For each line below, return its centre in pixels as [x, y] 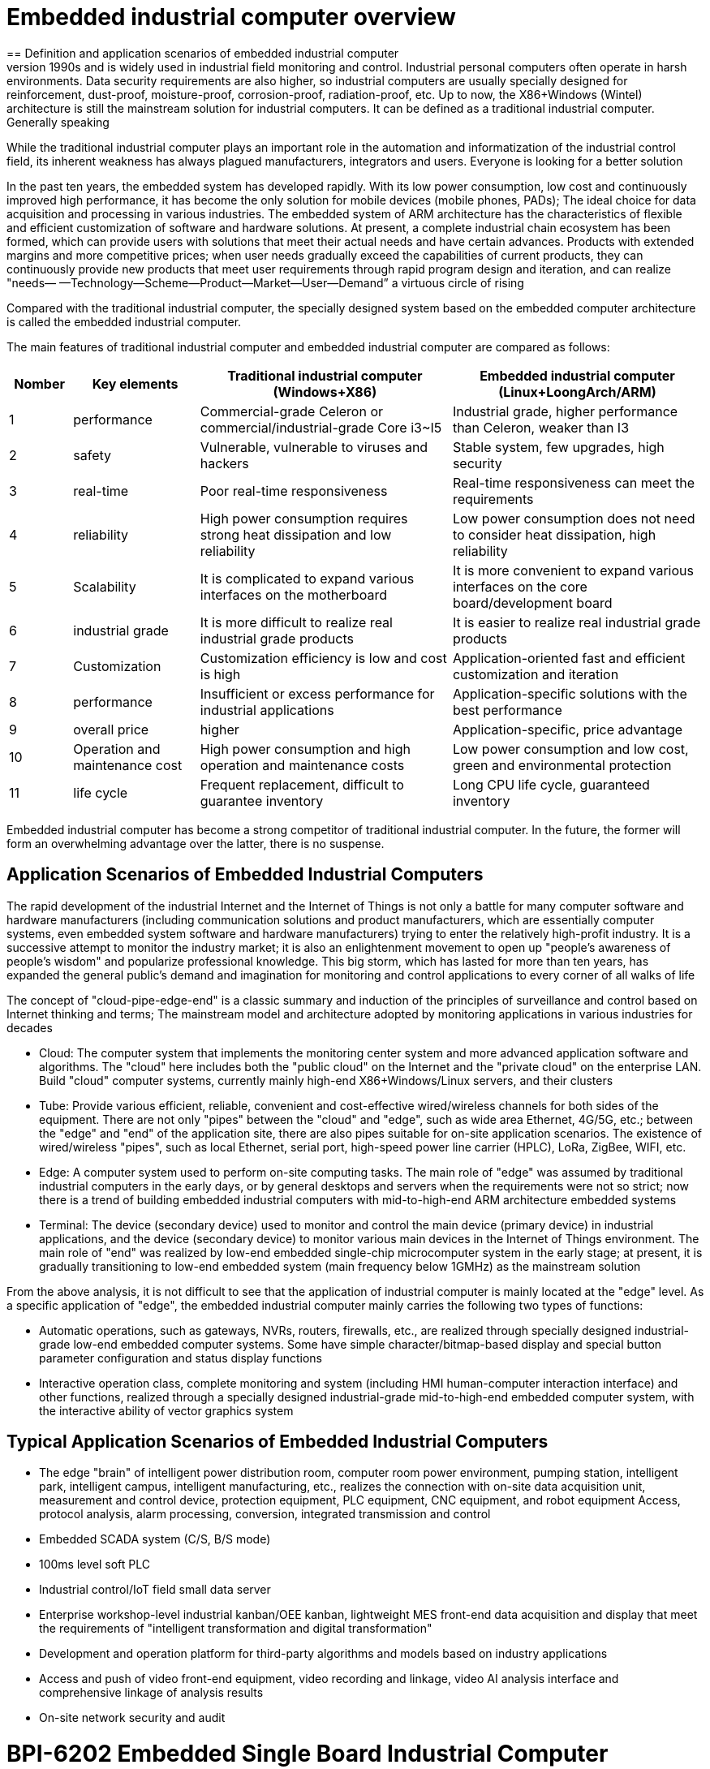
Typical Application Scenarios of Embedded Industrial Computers [278, 1442]
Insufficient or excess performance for [317, 693]
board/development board [532, 603]
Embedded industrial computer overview [231, 17]
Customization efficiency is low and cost [323, 658]
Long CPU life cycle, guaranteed [551, 784]
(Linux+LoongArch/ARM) [577, 392]
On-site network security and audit [132, 1718]
